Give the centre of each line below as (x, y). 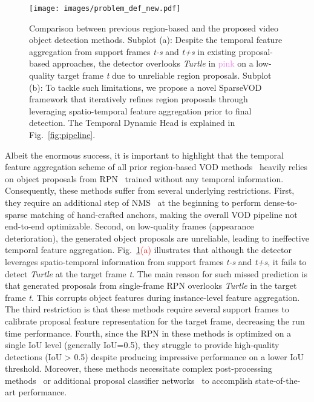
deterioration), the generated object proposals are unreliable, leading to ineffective (157, 238)
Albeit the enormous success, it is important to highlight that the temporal (144, 155)
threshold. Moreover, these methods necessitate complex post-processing (139, 368)
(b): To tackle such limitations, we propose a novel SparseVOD (146, 87)
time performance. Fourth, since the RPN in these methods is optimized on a (148, 333)
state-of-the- (278, 380)
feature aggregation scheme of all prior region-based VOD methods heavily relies (156, 167)
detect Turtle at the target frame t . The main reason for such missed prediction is (156, 273)
